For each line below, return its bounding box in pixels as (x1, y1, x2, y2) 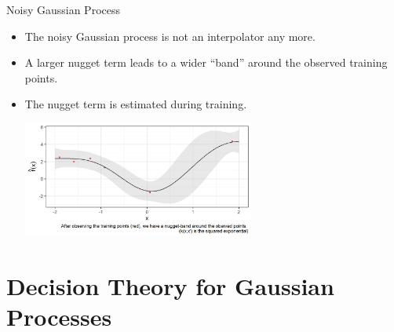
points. (24, 69, 58, 86)
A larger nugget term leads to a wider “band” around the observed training (24, 54, 388, 71)
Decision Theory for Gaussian (6, 269, 334, 301)
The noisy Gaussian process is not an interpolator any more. (24, 27, 316, 44)
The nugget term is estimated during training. (24, 96, 247, 112)
